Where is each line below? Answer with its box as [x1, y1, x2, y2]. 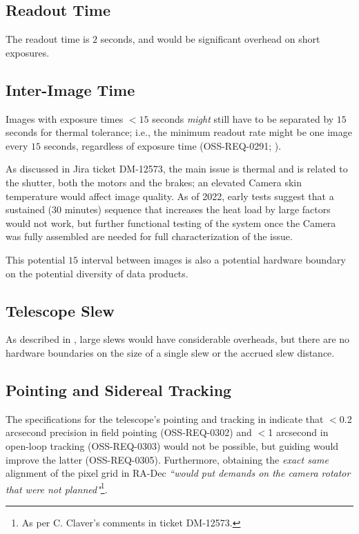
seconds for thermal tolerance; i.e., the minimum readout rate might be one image [6, 125, 352, 139]
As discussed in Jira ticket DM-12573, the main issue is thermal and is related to [6, 161, 348, 176]
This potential [6, 252, 66, 266]
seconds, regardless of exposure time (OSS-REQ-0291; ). [43, 138, 282, 152]
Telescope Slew [6, 299, 115, 321]
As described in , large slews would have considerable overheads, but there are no [6, 332, 350, 346]
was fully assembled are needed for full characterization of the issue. [6, 229, 293, 244]
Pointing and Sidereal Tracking [6, 379, 232, 400]
